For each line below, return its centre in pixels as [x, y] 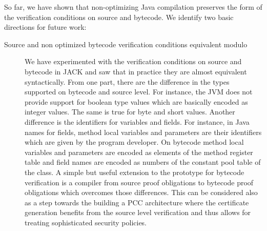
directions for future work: [45, 27]
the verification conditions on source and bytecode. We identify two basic [119, 17]
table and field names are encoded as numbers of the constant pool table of [143, 162]
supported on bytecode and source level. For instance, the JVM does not [139, 92]
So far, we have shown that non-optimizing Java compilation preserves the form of [133, 7]
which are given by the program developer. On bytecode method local [134, 142]
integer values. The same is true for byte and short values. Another [130, 112]
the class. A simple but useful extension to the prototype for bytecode [135, 172]
